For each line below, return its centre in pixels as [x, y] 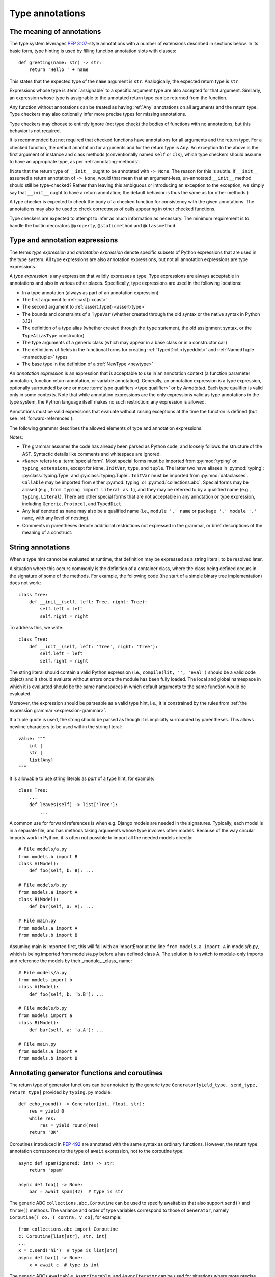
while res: [43, 1118]
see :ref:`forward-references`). [42, 418]
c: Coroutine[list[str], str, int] [63, 1236]
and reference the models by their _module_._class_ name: [71, 961]
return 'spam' [47, 1170]
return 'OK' [44, 1132]
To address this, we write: [36, 628]
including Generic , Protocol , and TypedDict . [73, 504]
